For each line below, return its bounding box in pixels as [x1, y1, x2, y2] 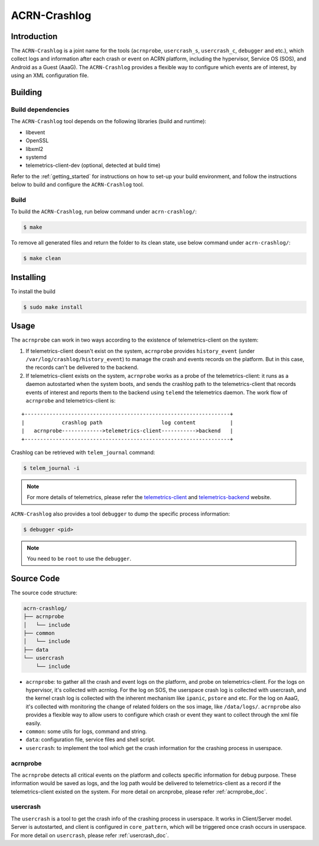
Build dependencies [11, 105, 70, 114]
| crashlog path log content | [21, 419, 233, 426]
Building [11, 88, 43, 98]
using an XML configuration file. [11, 72, 89, 79]
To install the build [11, 288, 56, 295]
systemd [25, 153, 47, 160]
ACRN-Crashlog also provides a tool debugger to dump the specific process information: [11, 510, 230, 517]
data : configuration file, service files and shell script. [25, 736, 156, 743]
